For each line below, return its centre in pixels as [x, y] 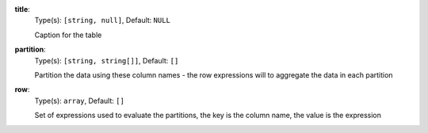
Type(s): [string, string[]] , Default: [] [107, 60]
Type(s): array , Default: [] [79, 101]
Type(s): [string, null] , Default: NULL [102, 21]
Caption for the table [68, 35]
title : [23, 9]
